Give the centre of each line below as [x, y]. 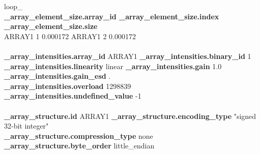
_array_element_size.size [51, 26]
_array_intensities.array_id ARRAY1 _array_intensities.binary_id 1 [128, 56]
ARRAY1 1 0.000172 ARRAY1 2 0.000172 [70, 36]
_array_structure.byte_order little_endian [79, 146]
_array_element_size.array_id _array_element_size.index [112, 16]
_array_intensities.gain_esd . [57, 76]
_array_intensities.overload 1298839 [68, 86]
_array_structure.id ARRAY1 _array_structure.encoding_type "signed [130, 116]
